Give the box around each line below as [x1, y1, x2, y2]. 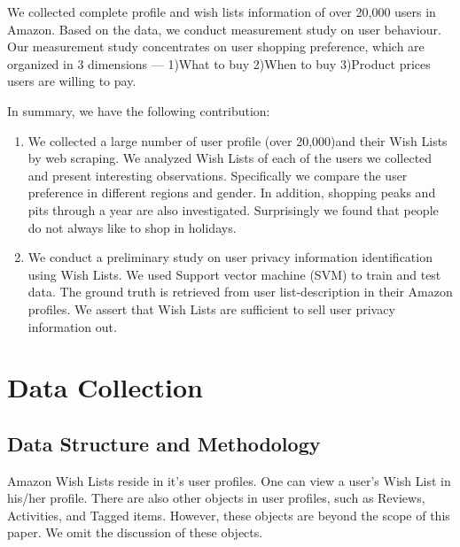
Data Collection [7, 369, 203, 405]
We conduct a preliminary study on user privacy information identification [27, 248, 433, 266]
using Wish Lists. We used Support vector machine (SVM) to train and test [27, 265, 441, 283]
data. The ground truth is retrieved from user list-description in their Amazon [27, 282, 453, 301]
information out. [27, 317, 117, 335]
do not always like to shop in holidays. [27, 218, 237, 236]
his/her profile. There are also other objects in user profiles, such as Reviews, [7, 489, 425, 507]
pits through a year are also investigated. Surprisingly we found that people [27, 200, 439, 219]
